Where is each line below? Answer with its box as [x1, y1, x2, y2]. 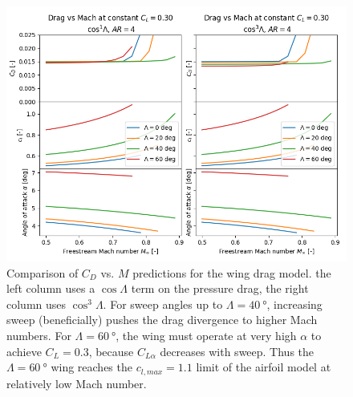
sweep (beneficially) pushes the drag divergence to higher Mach [6, 311, 318, 328]
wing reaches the [51, 359, 132, 375]
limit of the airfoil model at [196, 359, 331, 375]
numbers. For [6, 326, 71, 343]
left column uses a [6, 280, 95, 297]
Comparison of [6, 264, 79, 281]
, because [88, 342, 134, 359]
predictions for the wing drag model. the [132, 264, 331, 281]
